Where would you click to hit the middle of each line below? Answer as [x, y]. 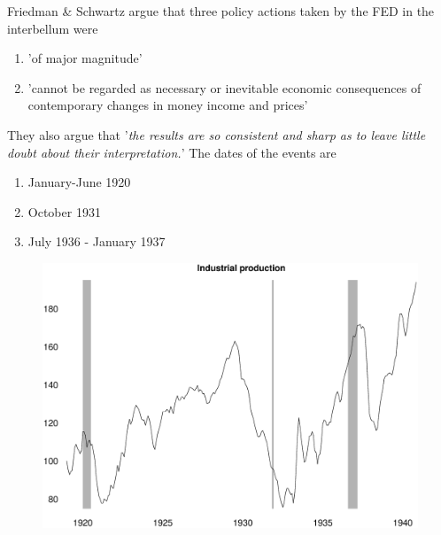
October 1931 [64, 211]
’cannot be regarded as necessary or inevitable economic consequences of [224, 87]
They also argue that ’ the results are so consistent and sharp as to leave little [217, 134]
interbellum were [53, 28]
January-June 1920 [79, 182]
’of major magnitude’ [85, 58]
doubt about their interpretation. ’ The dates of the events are [172, 152]
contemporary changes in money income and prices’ [168, 105]
